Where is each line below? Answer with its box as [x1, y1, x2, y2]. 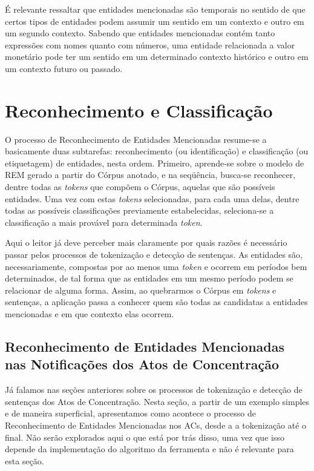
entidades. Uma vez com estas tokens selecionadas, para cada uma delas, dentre [5, 192, 299, 205]
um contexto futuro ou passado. [5, 62, 123, 74]
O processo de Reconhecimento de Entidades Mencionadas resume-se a [5, 133, 267, 145]
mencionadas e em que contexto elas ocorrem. [5, 308, 174, 320]
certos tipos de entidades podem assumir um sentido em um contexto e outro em [5, 15, 304, 27]
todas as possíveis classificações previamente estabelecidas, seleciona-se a [5, 204, 274, 217]
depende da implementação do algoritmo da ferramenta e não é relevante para [5, 443, 294, 455]
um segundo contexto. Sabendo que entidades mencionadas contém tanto [5, 27, 275, 39]
